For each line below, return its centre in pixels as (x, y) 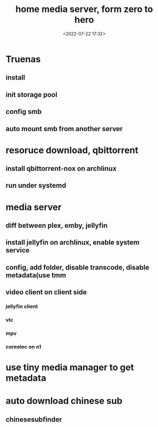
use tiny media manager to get (70, 368)
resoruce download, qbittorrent (72, 150)
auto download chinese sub (64, 401)
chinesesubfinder (34, 419)
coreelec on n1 (23, 346)
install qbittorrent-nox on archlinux (61, 169)
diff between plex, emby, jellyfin (57, 226)
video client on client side (46, 292)
